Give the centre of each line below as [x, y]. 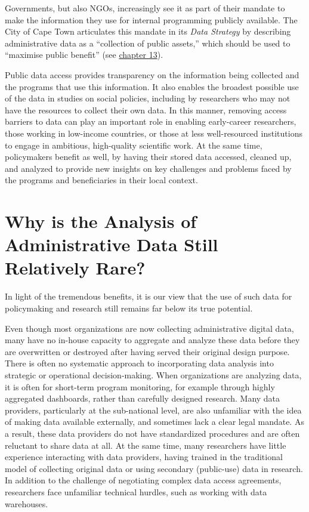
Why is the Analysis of [101, 221]
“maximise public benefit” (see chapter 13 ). [84, 55]
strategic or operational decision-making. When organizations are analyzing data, [153, 374]
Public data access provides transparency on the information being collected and [152, 74]
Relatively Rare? [75, 268]
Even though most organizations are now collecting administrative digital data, [149, 328]
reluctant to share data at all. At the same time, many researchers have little [146, 445]
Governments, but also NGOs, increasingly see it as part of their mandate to [145, 8]
